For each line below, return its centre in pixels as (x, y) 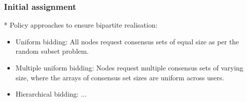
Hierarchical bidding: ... (51, 94)
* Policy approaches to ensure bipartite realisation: (81, 25)
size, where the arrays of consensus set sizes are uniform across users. (120, 77)
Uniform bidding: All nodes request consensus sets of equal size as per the (127, 41)
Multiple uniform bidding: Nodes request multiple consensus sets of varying (129, 68)
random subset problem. (52, 51)
